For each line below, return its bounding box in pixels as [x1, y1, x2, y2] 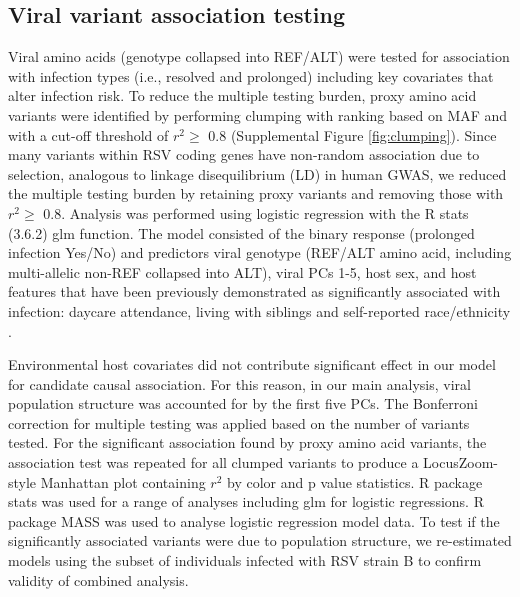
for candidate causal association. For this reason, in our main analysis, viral [8, 373, 471, 394]
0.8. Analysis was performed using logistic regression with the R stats [43, 202, 469, 223]
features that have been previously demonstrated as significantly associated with [8, 281, 501, 302]
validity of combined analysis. [8, 569, 189, 590]
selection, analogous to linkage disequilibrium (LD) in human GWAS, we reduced [8, 163, 507, 184]
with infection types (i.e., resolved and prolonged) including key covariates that [8, 65, 494, 86]
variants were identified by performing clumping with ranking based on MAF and [8, 104, 508, 125]
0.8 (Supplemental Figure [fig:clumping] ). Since [208, 124, 497, 145]
